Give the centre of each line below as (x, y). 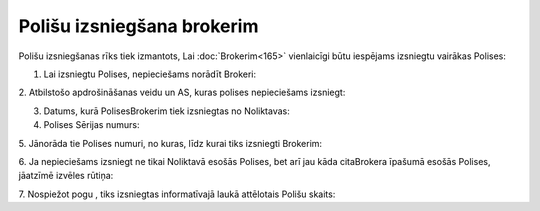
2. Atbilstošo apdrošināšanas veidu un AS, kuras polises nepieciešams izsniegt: (182, 92)
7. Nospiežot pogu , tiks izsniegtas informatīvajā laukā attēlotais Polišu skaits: (177, 194)
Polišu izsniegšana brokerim (138, 26)
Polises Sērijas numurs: (91, 125)
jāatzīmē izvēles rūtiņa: (66, 176)
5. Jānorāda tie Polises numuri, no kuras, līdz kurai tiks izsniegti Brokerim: (170, 143)
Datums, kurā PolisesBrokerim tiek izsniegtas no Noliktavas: (166, 111)
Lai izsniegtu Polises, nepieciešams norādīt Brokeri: (150, 74)
